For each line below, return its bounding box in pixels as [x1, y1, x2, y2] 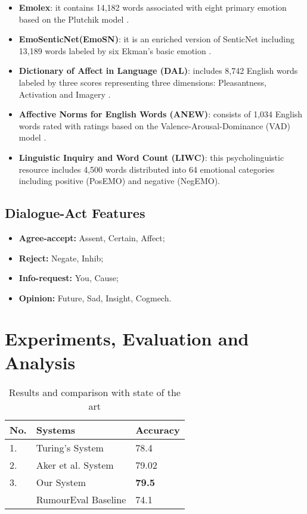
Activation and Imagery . [18, 88, 111, 100]
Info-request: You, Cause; [18, 272, 119, 284]
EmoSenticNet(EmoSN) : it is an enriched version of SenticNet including [18, 33, 294, 45]
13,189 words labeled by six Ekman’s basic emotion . [18, 44, 212, 57]
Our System [36, 475, 86, 489]
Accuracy [135, 422, 180, 437]
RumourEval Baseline [36, 492, 126, 506]
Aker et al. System [36, 457, 114, 472]
